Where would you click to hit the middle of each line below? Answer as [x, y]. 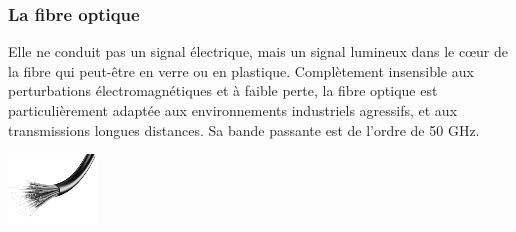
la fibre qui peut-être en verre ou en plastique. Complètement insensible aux [241, 70]
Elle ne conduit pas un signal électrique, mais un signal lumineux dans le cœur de [258, 51]
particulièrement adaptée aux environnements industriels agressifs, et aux [233, 110]
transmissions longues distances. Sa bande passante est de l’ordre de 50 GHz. [244, 129]
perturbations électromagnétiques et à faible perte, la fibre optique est [223, 90]
